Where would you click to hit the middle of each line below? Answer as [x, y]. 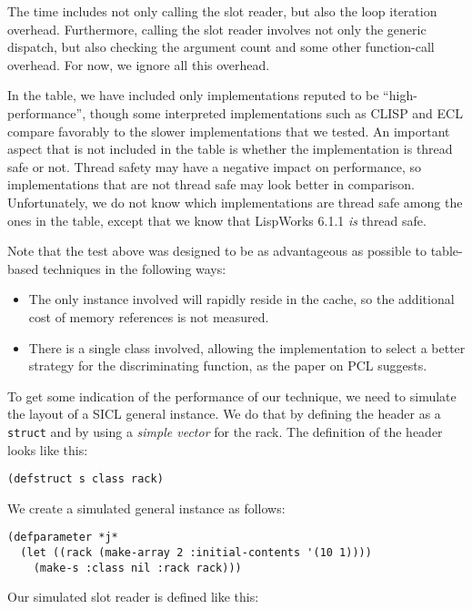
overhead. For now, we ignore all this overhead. [139, 64]
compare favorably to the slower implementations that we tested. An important [229, 131]
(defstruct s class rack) [85, 479]
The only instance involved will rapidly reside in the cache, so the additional [241, 299]
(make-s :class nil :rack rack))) [137, 568]
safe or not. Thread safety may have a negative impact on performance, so [214, 166]
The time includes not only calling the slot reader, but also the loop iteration [222, 11]
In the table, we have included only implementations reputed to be [193, 95]
